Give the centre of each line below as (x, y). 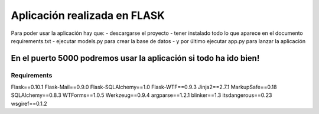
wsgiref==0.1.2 (29, 103)
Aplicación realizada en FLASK (88, 15)
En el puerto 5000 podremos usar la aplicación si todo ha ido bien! (135, 58)
